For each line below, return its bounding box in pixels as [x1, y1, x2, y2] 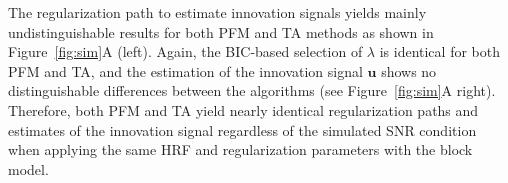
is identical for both [379, 41, 500, 62]
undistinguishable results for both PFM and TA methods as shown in [8, 21, 434, 42]
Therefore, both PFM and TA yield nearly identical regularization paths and [8, 99, 479, 120]
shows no [381, 60, 437, 81]
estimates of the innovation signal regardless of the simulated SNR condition [8, 119, 477, 140]
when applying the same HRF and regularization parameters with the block [8, 139, 473, 160]
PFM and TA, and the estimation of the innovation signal [8, 60, 363, 81]
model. [8, 158, 49, 179]
